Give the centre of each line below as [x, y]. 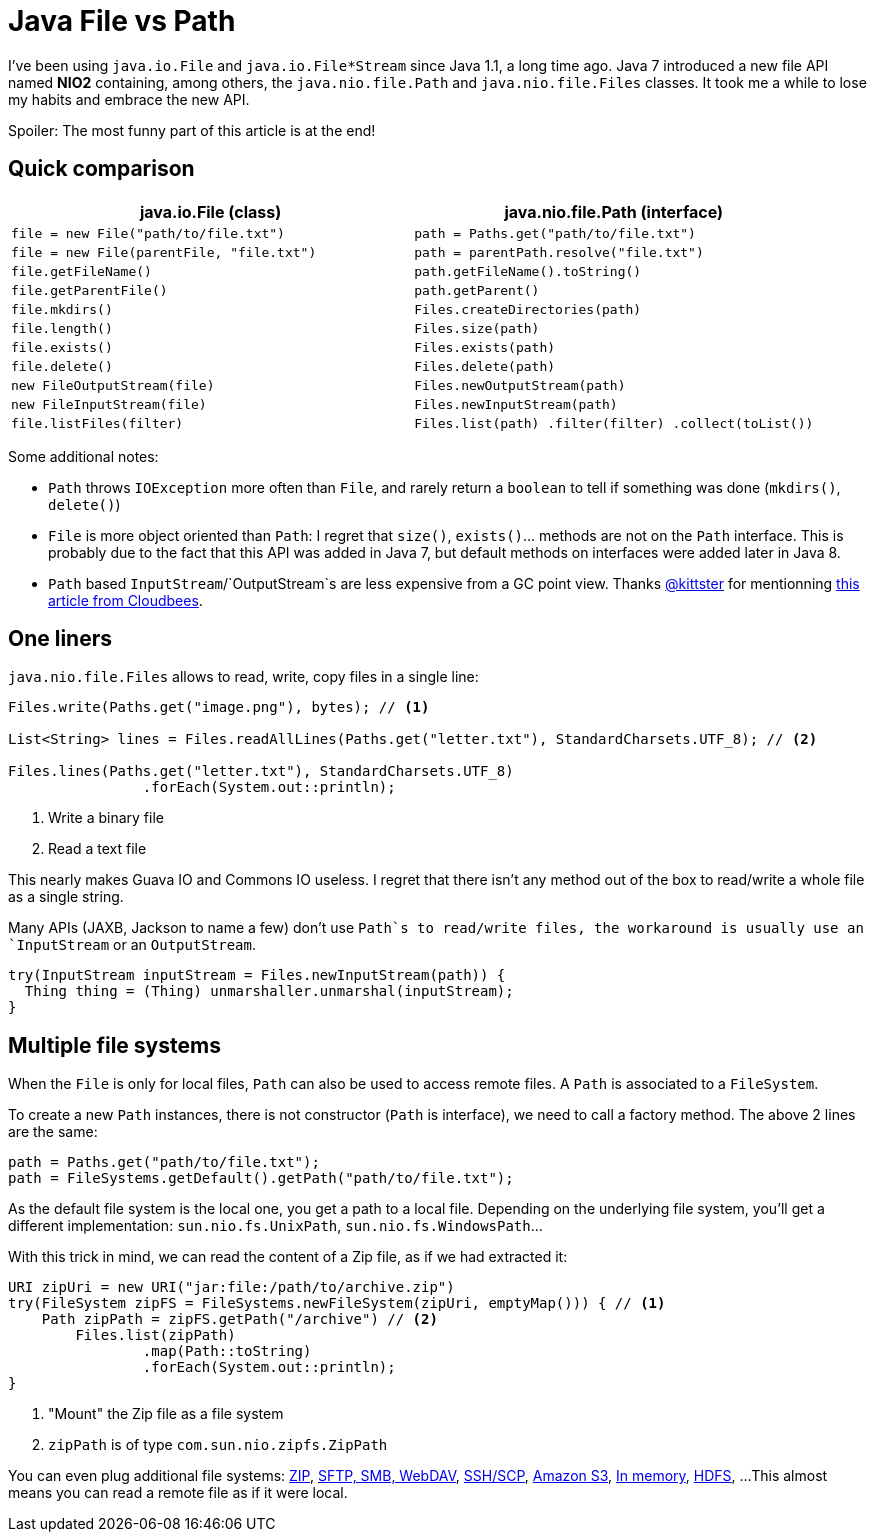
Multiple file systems [114, 1045]
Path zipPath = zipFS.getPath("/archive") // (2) [239, 1319]
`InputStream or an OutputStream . [132, 945]
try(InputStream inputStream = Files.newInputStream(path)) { [257, 975]
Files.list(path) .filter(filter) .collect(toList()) [614, 423]
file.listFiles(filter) [97, 423]
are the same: [53, 1132]
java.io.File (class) [210, 211]
